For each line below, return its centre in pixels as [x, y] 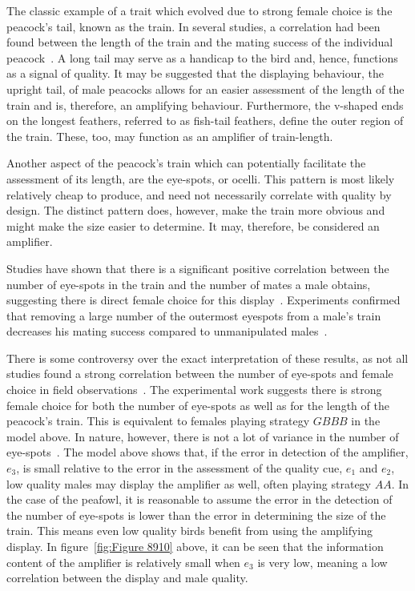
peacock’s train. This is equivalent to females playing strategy [158, 421]
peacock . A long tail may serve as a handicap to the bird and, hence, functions [202, 57]
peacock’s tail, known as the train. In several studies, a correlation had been [193, 26]
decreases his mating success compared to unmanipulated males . [167, 331]
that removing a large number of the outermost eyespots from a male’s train [194, 315]
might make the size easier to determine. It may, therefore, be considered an [193, 225]
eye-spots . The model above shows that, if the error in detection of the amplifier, [207, 452]
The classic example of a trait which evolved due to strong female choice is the [199, 10]
